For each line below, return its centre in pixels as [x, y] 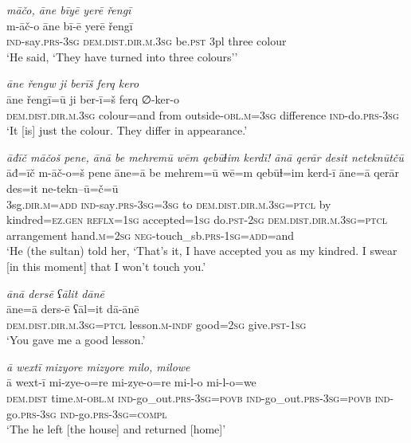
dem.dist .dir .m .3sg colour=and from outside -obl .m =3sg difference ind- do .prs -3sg [203, 114]
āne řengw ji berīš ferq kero [73, 83]
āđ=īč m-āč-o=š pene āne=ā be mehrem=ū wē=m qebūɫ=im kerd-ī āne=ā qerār [203, 172]
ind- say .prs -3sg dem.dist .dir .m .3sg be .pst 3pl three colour [147, 41]
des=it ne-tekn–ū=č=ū [63, 188]
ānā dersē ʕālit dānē [55, 293]
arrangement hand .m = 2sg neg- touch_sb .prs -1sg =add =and [151, 235]
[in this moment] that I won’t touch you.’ [106, 266]
